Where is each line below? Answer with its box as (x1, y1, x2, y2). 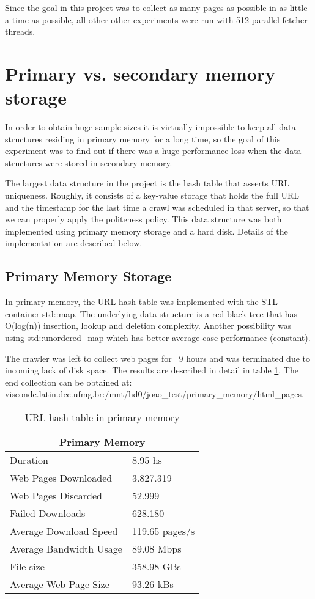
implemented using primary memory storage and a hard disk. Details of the (5, 224, 288, 237)
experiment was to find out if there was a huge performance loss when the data (5, 144, 302, 157)
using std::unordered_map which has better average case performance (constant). (5, 331, 311, 344)
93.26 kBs (132, 576, 174, 591)
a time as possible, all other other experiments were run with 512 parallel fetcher (5, 13, 308, 26)
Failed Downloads (10, 505, 86, 520)
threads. (5, 25, 35, 38)
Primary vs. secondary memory (5, 61, 276, 86)
